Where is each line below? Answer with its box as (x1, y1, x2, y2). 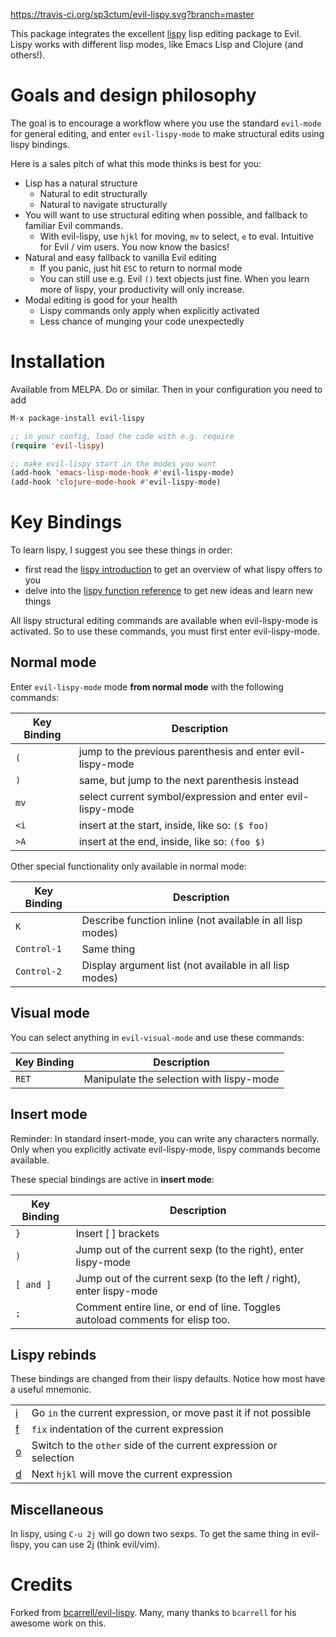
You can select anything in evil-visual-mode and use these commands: (10, 1031, 305, 1043)
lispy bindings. (10, 138, 70, 150)
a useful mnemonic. (10, 1384, 92, 1396)
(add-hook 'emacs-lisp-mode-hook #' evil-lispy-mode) (10, 468, 235, 478)
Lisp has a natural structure (24, 177, 138, 189)
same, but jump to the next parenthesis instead (78, 773, 300, 787)
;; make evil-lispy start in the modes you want (10, 459, 217, 469)
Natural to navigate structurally (39, 198, 168, 210)
